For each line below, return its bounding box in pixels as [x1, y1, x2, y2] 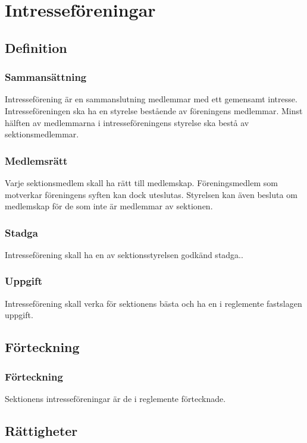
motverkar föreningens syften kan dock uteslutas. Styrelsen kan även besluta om [5, 188, 297, 200]
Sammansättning [5, 70, 87, 84]
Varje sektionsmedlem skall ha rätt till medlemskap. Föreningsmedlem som [5, 176, 278, 188]
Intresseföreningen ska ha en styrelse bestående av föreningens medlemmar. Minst [5, 104, 303, 117]
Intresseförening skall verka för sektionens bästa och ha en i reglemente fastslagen [5, 297, 302, 309]
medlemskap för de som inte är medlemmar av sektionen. [5, 200, 213, 212]
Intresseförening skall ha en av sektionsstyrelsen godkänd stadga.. [5, 248, 243, 260]
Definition [5, 38, 67, 56]
